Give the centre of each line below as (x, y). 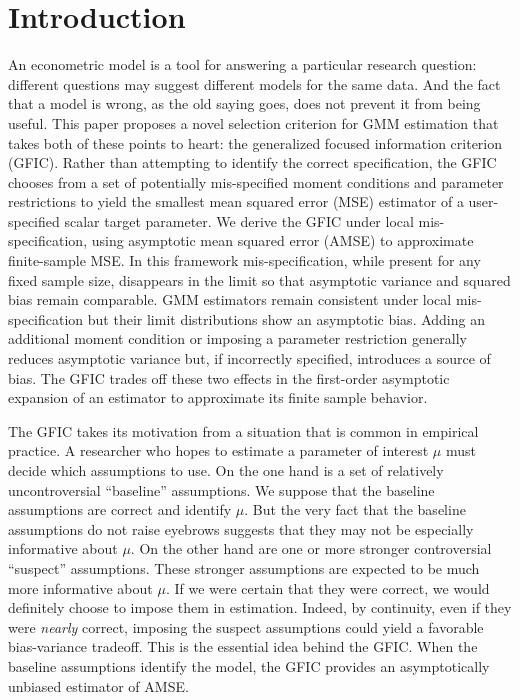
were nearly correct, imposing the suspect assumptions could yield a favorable (246, 626)
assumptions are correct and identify (120, 509)
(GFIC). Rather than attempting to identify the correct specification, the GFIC (252, 162)
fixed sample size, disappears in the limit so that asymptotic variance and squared (259, 279)
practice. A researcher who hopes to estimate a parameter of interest (218, 450)
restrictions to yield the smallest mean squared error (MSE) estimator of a (236, 201)
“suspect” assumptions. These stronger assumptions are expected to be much (244, 567)
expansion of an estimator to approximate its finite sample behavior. (218, 397)
